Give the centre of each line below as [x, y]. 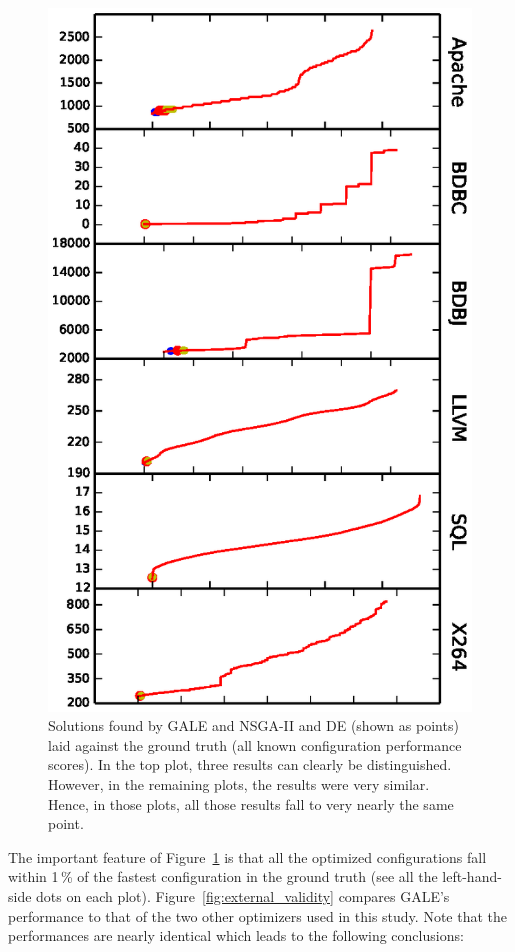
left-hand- [472, 876]
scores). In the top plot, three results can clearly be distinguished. [250, 764]
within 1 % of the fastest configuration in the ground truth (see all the [223, 876]
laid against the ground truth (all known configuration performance [255, 744]
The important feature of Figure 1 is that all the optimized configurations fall [247, 856]
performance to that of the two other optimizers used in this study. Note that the [258, 915]
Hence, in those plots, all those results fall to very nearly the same [251, 803]
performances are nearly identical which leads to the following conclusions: [236, 935]
